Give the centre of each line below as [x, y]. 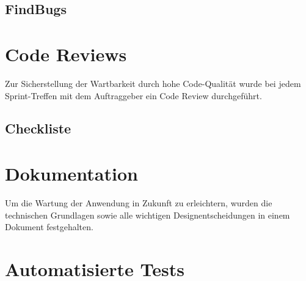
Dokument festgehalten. [49, 227]
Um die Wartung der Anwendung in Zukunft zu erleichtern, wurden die [139, 203]
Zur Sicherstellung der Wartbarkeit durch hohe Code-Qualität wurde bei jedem [153, 83]
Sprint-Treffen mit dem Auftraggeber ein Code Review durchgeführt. [133, 95]
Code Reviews [66, 54]
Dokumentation [71, 174]
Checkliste [38, 128]
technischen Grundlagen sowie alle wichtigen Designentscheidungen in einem [148, 215]
